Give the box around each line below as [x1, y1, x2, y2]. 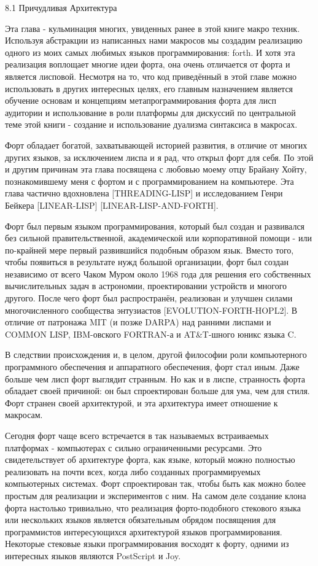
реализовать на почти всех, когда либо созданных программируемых [5, 465, 261, 478]
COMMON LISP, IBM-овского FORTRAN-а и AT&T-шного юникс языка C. [5, 327, 297, 340]
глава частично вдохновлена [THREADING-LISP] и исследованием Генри [5, 187, 283, 200]
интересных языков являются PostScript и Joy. [5, 549, 181, 562]
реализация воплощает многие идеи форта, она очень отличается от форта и [5, 58, 290, 71]
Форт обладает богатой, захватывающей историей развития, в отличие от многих [5, 138, 308, 151]
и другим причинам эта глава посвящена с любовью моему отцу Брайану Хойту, [5, 163, 307, 176]
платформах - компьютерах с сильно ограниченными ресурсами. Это [5, 441, 262, 454]
